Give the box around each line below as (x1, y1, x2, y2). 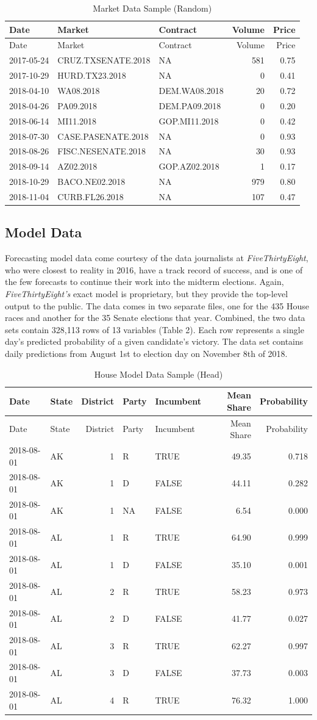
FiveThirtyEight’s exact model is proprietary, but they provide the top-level (5, 287, 288, 300)
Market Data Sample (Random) (93, 2, 212, 14)
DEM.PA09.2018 (158, 99, 221, 112)
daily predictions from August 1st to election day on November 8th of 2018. (5, 347, 288, 359)
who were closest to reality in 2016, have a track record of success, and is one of (5, 263, 303, 276)
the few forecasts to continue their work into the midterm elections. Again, (5, 275, 284, 288)
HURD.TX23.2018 (57, 69, 126, 82)
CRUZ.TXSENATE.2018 (57, 54, 151, 67)
